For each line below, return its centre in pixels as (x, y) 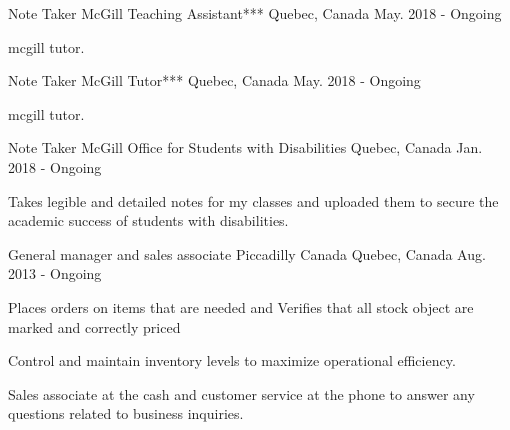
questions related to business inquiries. (126, 413)
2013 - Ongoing (55, 273)
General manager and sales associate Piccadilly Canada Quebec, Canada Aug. (247, 253)
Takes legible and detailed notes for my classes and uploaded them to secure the (253, 200)
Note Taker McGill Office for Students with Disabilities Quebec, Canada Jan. (245, 147)
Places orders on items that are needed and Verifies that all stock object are (241, 306)
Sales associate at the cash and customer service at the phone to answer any (241, 393)
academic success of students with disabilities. (148, 220)
